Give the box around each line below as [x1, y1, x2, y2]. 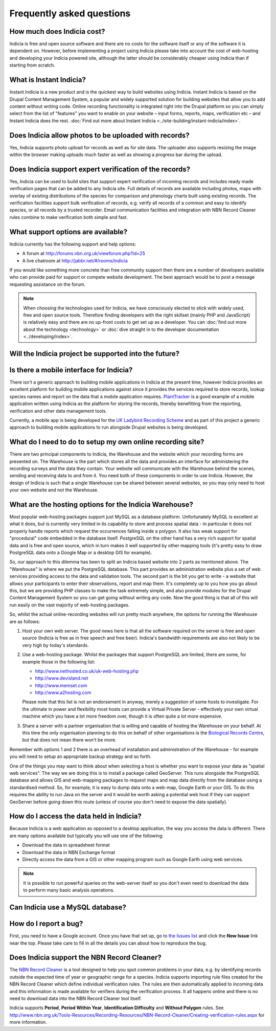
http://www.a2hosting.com [35, 689, 91, 696]
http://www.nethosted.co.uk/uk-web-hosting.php [35, 668, 139, 674]
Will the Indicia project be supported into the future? [9, 349, 180, 358]
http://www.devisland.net [35, 675, 88, 681]
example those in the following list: [22, 659, 96, 665]
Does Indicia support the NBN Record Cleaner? [9, 953, 162, 962]
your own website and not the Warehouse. [9, 487, 99, 493]
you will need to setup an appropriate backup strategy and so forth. [9, 753, 152, 759]
